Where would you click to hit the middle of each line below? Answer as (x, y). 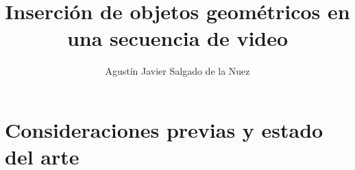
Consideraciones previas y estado (164, 129)
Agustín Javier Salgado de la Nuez (177, 71)
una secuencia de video (177, 38)
